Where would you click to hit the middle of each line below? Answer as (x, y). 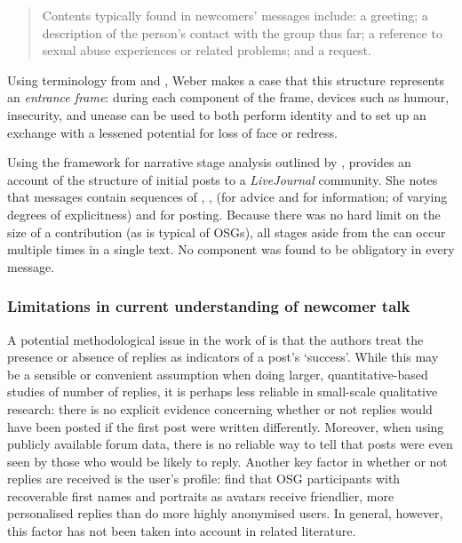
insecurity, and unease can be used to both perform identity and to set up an (217, 114)
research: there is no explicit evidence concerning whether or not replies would (220, 408)
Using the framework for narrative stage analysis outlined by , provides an (209, 162)
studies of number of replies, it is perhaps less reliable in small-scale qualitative (223, 391)
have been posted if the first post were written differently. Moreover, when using (226, 426)
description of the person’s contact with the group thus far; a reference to (242, 32)
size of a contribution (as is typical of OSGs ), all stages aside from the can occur (227, 232)
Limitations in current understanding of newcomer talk (209, 306)
